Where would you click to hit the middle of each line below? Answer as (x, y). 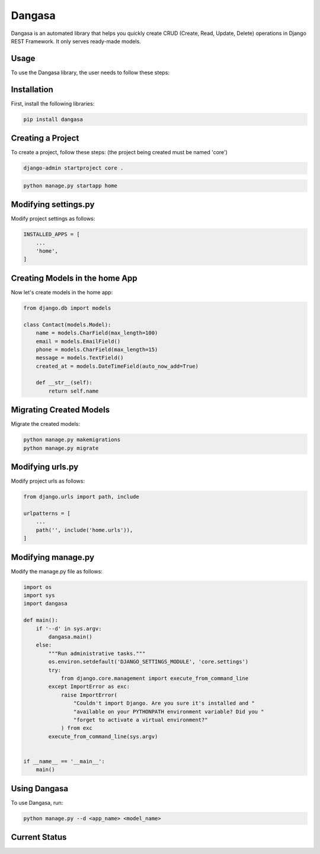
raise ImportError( (89, 695)
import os (38, 587)
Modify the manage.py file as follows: (57, 571)
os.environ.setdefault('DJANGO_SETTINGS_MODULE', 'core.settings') (148, 662)
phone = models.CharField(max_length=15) (97, 349)
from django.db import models (67, 308)
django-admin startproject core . (73, 168)
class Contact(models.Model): (67, 324)
